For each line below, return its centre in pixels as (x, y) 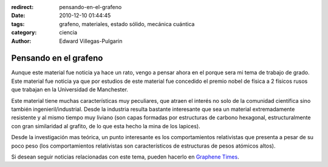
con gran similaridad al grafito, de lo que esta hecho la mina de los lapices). (106, 126)
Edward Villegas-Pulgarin (91, 41)
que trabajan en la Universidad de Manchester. (70, 90)
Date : (18, 16)
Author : (21, 41)
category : (24, 33)
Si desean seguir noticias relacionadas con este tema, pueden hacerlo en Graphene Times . (125, 157)
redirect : (22, 7)
